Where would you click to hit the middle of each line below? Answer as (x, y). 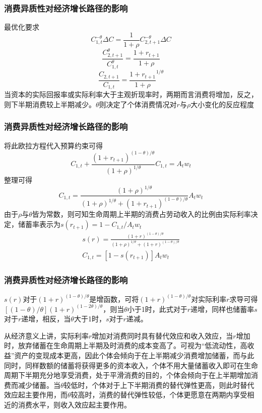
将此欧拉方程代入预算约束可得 (53, 145)
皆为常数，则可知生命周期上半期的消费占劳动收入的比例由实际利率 (141, 214)
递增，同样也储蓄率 (222, 309)
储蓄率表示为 (39, 224)
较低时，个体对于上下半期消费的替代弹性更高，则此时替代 (159, 385)
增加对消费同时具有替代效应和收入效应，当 (162, 335)
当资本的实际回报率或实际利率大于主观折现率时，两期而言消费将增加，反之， (131, 94)
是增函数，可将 (114, 299)
